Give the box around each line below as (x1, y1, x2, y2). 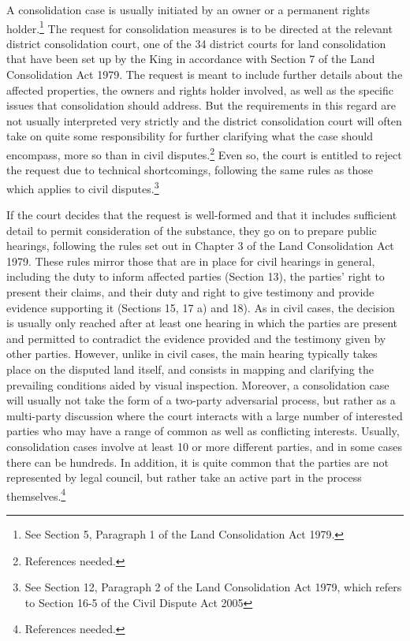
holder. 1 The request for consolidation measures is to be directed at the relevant (6, 17, 393, 36)
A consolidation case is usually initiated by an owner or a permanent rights (6, 2, 370, 17)
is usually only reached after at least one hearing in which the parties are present (6, 315, 398, 331)
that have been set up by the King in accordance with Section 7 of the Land (6, 50, 375, 67)
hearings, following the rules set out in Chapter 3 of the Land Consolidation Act (6, 237, 394, 254)
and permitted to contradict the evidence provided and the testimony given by (6, 330, 386, 346)
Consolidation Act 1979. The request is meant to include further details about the (6, 66, 403, 83)
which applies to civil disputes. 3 (6, 177, 159, 196)
